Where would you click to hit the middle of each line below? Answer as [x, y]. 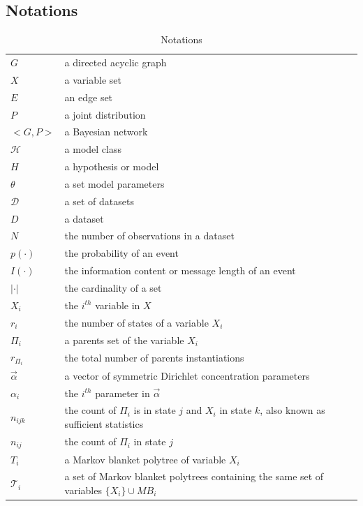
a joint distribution [105, 114]
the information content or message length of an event [180, 270]
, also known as [292, 410]
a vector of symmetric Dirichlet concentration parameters [187, 375]
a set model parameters [114, 183]
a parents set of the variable [124, 340]
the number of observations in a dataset [149, 236]
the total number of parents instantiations [154, 358]
